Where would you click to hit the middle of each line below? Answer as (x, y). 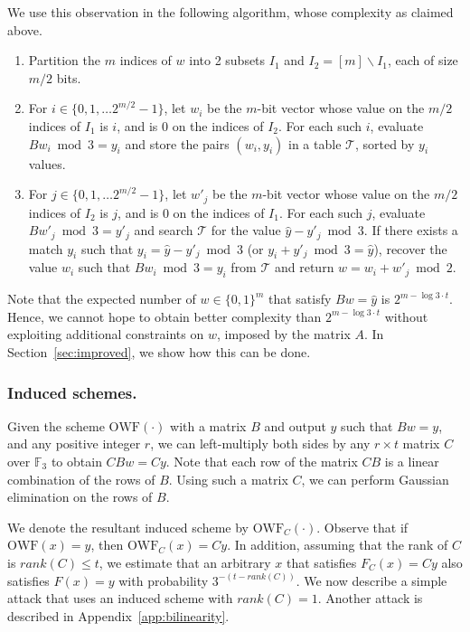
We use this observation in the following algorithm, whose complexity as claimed (230, 12)
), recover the (410, 248)
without (406, 316)
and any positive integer (74, 443)
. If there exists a (411, 230)
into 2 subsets (227, 60)
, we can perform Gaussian (375, 479)
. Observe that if (362, 527)
